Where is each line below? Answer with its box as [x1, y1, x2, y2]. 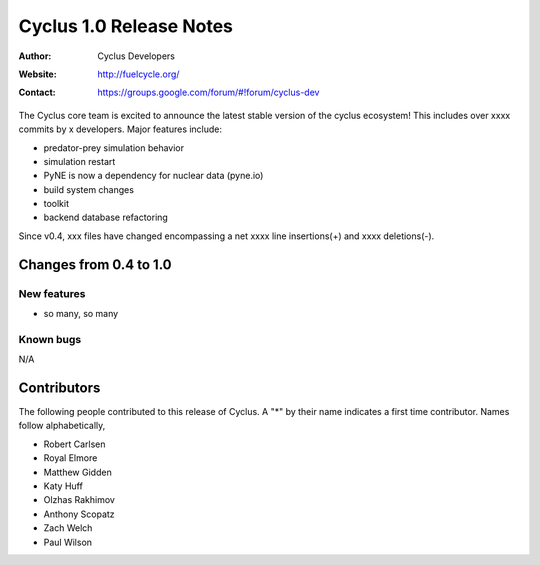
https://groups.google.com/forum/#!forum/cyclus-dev [97, 86, 320, 99]
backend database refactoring [43, 211, 169, 224]
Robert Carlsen [43, 438, 106, 450]
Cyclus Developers [97, 50, 175, 62]
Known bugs [18, 332, 82, 346]
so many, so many [43, 308, 119, 319]
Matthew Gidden [43, 466, 112, 478]
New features [18, 286, 86, 300]
